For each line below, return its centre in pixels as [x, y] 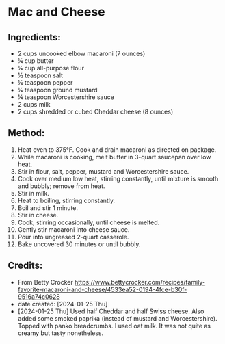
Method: [26, 133]
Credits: [25, 266]
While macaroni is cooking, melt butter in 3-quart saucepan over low [114, 157]
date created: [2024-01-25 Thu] [63, 304]
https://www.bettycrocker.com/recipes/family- [140, 282]
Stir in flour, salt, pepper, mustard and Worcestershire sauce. [103, 171]
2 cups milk [34, 104]
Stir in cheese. [38, 215]
